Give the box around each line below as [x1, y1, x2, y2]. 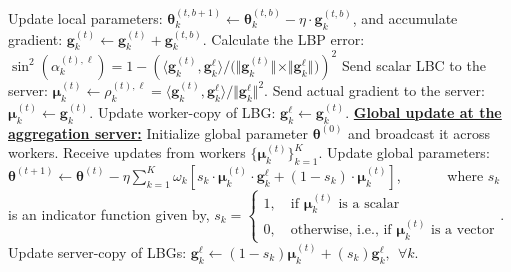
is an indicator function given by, [8, 203, 210, 224]
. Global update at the [345, 101, 502, 122]
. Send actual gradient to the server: [264, 79, 485, 100]
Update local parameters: [8, 7, 163, 28]
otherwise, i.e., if [290, 222, 392, 237]
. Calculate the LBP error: [202, 28, 365, 49]
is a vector [431, 222, 495, 237]
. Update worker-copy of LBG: [89, 101, 276, 122]
